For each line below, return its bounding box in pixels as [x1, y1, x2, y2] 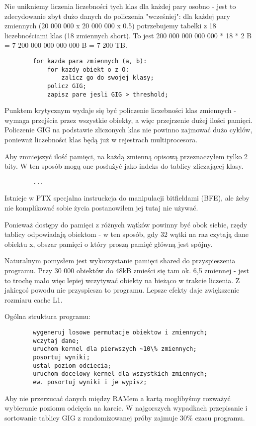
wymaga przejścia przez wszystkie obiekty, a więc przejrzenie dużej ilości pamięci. [4, 114, 253, 125]
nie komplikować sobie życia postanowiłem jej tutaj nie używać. [4, 203, 198, 213]
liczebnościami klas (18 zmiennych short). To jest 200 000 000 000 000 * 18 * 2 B [4, 30, 252, 40]
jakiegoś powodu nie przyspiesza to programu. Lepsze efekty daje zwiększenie [4, 285, 240, 295]
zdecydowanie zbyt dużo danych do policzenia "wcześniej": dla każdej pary [4, 10, 230, 21]
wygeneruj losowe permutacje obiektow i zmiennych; [33, 329, 208, 336]
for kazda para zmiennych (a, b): [33, 57, 147, 65]
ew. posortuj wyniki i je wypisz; [33, 378, 147, 386]
